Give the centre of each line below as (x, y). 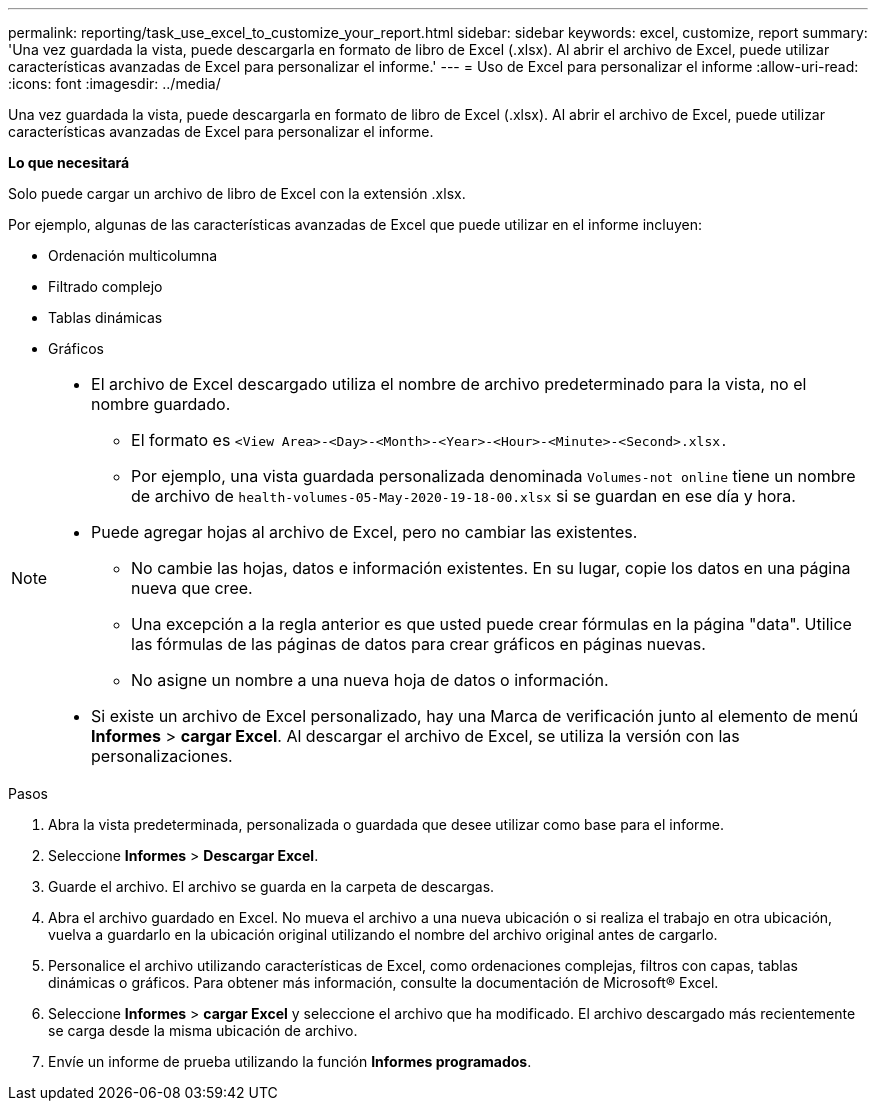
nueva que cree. (192, 588)
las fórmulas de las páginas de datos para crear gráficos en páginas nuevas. (418, 644)
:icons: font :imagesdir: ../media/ (114, 83)
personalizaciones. (162, 756)
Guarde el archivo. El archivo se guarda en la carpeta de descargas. (271, 886)
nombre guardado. (161, 404)
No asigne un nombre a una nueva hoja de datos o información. (370, 680)
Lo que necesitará (69, 162)
